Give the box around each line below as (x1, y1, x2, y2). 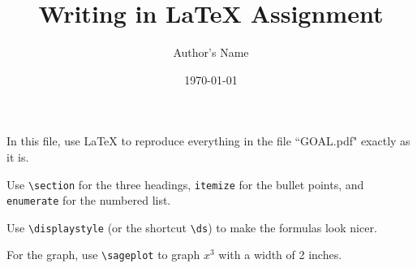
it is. (6, 148, 29, 165)
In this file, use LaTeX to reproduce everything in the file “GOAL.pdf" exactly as (6, 132, 411, 149)
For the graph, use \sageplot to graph (6, 246, 200, 263)
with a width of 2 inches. (218, 246, 342, 263)
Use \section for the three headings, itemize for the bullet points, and (6, 175, 364, 192)
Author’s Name (173, 44, 249, 61)
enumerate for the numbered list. (6, 192, 171, 209)
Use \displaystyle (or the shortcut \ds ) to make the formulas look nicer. (6, 218, 377, 236)
